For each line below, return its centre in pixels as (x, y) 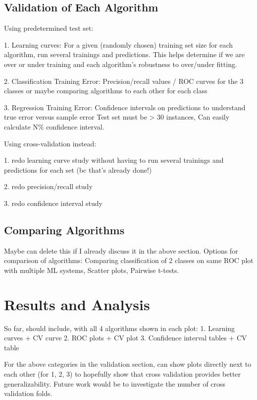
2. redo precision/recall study (48, 186)
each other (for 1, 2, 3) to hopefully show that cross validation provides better (123, 374)
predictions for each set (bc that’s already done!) (78, 169)
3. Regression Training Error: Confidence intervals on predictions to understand (125, 107)
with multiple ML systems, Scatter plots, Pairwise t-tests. (92, 270)
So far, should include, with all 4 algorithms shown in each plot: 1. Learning (120, 328)
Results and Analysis (77, 304)
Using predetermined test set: (49, 28)
